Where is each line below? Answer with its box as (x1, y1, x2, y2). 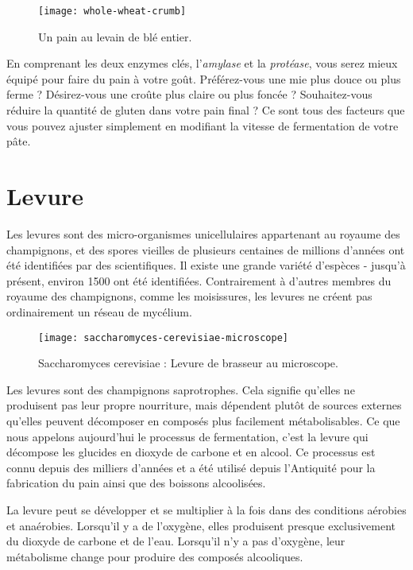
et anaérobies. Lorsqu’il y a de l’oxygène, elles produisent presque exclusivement (6, 517, 396, 533)
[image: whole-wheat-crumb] (38, 6, 187, 17)
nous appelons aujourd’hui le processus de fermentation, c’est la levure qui (6, 428, 369, 444)
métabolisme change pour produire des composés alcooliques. (6, 548, 303, 564)
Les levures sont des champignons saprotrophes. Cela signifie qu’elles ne (6, 381, 355, 397)
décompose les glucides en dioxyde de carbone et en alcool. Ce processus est (6, 444, 376, 460)
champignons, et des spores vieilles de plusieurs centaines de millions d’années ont (6, 241, 405, 258)
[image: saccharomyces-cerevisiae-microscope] (38, 332, 288, 343)
